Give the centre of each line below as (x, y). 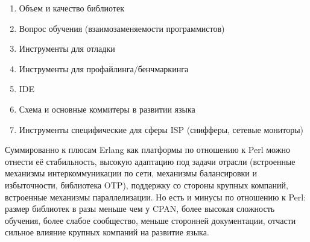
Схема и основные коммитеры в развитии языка (107, 109)
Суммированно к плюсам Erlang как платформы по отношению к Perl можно (147, 150)
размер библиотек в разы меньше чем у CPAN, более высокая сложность (140, 209)
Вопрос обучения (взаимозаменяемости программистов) (122, 28)
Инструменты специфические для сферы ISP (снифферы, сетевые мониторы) (161, 129)
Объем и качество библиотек (71, 8)
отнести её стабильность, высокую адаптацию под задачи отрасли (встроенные (150, 161)
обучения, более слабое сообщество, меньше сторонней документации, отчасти (150, 220)
